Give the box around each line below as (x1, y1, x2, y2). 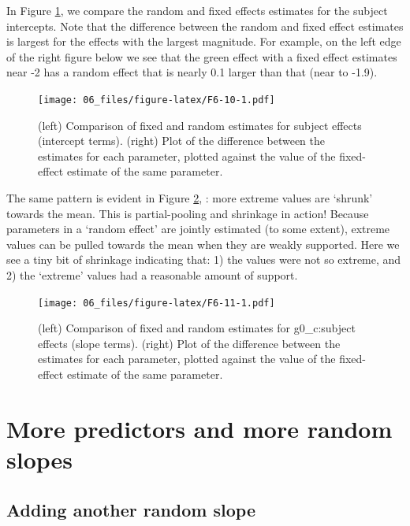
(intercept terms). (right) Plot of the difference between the (38, 132, 326, 149)
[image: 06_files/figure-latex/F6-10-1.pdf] (38, 94, 275, 106)
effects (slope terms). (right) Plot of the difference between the (38, 335, 341, 351)
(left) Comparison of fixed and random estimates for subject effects (38, 117, 362, 133)
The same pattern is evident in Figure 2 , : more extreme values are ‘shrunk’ (6, 190, 373, 206)
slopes (6, 443, 73, 475)
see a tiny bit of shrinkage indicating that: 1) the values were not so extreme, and (6, 251, 401, 268)
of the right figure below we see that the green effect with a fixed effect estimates (6, 48, 397, 65)
